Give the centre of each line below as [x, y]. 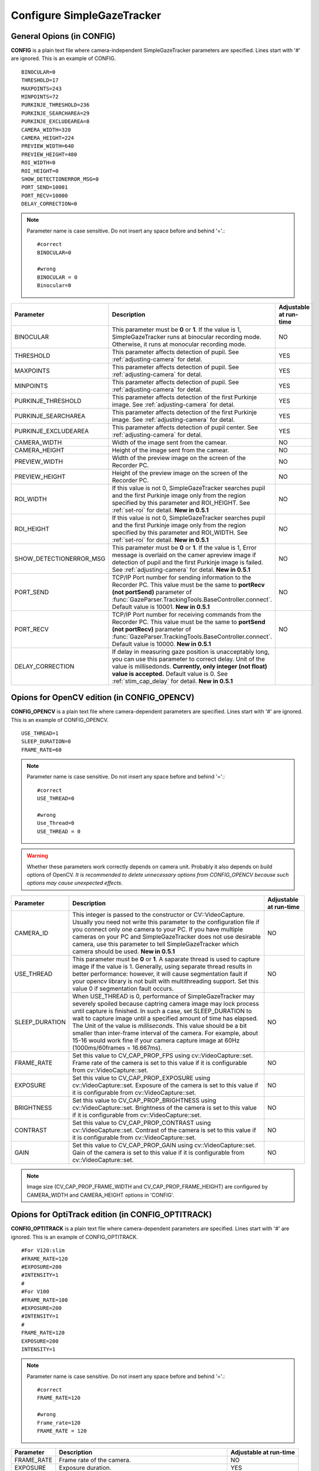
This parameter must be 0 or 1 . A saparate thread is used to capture [166, 959]
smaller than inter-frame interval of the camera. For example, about [165, 1033]
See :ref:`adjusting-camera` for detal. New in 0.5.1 [181, 570]
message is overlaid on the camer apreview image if [184, 555]
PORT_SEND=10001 [45, 187]
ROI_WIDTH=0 [38, 163]
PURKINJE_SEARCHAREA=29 [56, 113]
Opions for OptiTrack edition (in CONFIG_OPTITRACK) [111, 1215]
